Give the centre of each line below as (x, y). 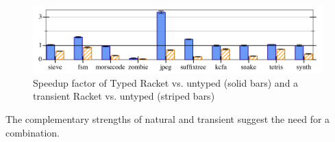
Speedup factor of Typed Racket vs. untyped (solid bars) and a (166, 82)
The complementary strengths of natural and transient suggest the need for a (168, 118)
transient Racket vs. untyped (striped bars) (124, 96)
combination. (33, 132)
